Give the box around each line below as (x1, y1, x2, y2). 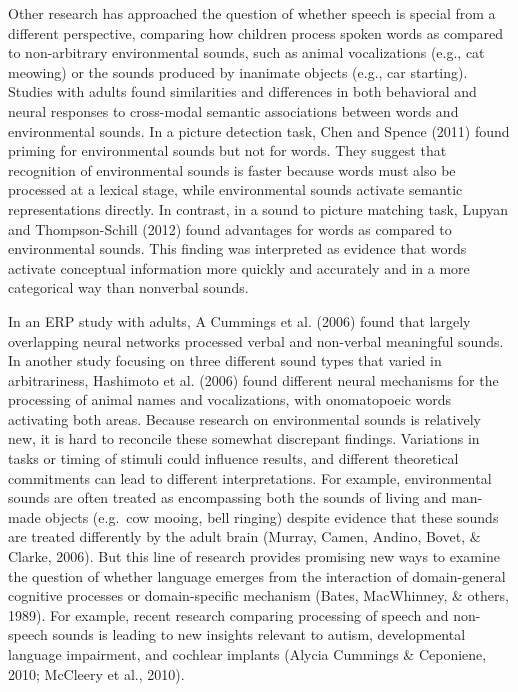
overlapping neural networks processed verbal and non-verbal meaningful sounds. (8, 330, 504, 351)
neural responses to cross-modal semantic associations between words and (8, 100, 459, 121)
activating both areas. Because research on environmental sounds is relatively (8, 408, 481, 429)
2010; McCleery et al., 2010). (8, 663, 185, 684)
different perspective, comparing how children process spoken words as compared (8, 22, 503, 43)
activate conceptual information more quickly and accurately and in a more (8, 257, 470, 278)
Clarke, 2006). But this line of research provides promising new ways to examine (8, 546, 500, 567)
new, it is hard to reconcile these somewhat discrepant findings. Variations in (8, 428, 480, 449)
